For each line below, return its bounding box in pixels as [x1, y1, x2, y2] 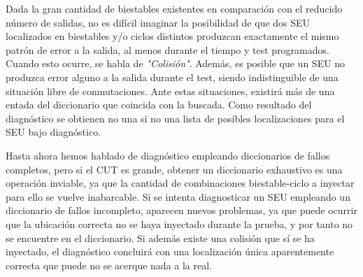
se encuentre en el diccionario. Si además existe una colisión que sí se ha [6, 230, 315, 245]
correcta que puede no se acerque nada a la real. [6, 257, 212, 272]
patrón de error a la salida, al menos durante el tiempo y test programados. [6, 42, 329, 57]
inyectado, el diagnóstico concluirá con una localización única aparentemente [6, 244, 334, 259]
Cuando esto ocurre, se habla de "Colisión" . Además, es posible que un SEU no [6, 56, 346, 71]
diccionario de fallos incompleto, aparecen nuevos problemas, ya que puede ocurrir [6, 203, 357, 218]
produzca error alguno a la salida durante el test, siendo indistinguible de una [6, 69, 339, 84]
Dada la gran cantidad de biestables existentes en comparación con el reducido [6, 1, 343, 15]
